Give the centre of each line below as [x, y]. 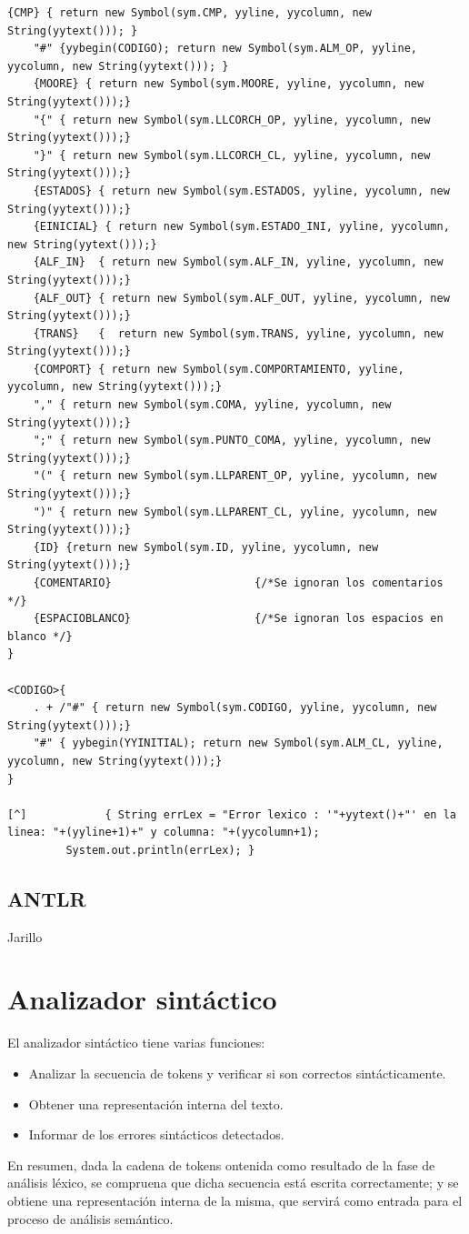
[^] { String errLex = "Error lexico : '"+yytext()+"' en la [232, 814]
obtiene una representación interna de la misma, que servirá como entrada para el [235, 1200]
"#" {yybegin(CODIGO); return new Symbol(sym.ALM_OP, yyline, [225, 49]
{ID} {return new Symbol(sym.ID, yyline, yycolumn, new [206, 547]
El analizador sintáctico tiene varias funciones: [136, 1043]
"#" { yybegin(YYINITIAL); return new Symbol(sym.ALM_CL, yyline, [238, 743]
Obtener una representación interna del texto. [156, 1104]
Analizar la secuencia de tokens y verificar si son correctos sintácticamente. [237, 1073]
